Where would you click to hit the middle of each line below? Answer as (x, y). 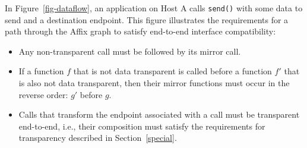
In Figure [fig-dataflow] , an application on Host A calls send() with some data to (154, 8)
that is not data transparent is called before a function (173, 71)
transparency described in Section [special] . (98, 138)
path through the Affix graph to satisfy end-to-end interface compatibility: (140, 31)
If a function (41, 71)
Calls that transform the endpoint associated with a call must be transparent (159, 114)
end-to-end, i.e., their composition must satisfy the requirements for (142, 126)
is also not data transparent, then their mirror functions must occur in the (154, 83)
